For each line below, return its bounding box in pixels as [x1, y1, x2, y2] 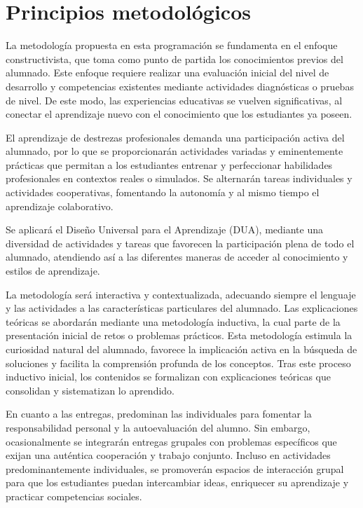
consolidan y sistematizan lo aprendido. [6, 383, 175, 397]
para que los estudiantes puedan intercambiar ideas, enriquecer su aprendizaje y [6, 475, 349, 490]
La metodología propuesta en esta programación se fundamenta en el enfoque [6, 38, 338, 53]
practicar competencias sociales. [6, 488, 142, 503]
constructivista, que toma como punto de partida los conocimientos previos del [6, 51, 343, 66]
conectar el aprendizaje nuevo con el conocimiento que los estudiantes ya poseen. [6, 107, 352, 121]
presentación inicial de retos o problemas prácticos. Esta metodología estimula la [6, 328, 352, 343]
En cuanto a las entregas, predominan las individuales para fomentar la [6, 406, 312, 421]
